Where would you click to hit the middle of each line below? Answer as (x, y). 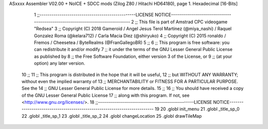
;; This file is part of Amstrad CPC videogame (181, 22)
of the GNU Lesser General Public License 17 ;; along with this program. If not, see (105, 95)
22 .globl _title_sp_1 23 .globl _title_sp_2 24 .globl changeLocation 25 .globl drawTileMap (112, 116)
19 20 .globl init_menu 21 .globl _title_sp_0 (197, 109)
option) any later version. (60, 63)
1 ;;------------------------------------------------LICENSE (94, 15)
